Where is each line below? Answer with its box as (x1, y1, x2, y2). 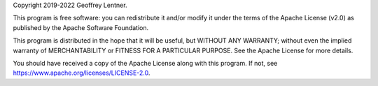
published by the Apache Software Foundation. (13, 23, 149, 31)
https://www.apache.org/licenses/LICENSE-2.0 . (13, 69, 150, 77)
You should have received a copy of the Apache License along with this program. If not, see (13, 59, 278, 67)
